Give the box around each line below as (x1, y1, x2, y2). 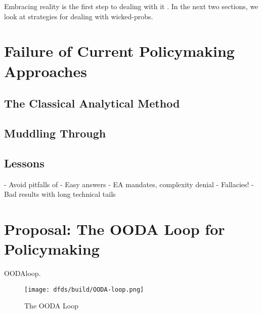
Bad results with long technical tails (4, 189, 116, 199)
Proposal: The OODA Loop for (4, 218, 225, 239)
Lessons (4, 155, 45, 170)
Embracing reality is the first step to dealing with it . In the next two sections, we (4, 1, 258, 11)
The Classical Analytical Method (4, 95, 180, 111)
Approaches (4, 60, 87, 81)
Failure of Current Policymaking (4, 41, 235, 61)
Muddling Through (4, 125, 106, 141)
